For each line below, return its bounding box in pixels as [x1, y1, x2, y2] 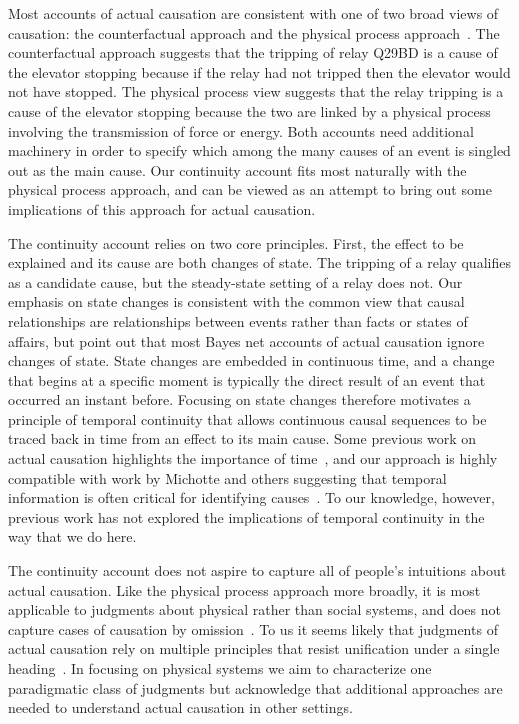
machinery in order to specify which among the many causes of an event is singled [8, 140, 511, 161]
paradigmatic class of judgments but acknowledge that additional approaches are [8, 677, 503, 698]
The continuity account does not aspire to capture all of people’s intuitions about [8, 560, 507, 581]
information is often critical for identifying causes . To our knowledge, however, [8, 487, 495, 508]
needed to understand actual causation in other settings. [8, 697, 353, 718]
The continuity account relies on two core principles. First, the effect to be [8, 232, 464, 253]
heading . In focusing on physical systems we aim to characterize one [8, 658, 432, 678]
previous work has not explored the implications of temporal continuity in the [8, 506, 485, 527]
